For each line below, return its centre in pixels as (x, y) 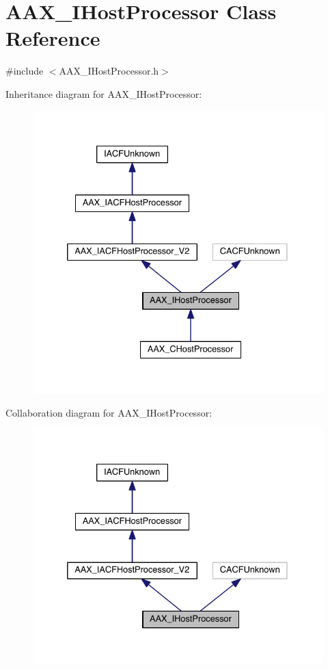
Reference (53, 38)
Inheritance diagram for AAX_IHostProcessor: (104, 93)
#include (25, 71)
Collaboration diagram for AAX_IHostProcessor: (109, 412)
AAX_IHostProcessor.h (109, 71)
